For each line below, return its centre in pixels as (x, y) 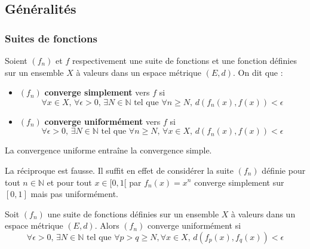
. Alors (107, 225)
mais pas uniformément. (74, 194)
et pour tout (69, 182)
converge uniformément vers (102, 121)
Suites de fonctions (51, 38)
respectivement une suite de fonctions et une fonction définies (184, 60)
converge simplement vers (97, 92)
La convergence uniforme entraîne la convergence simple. (108, 150)
